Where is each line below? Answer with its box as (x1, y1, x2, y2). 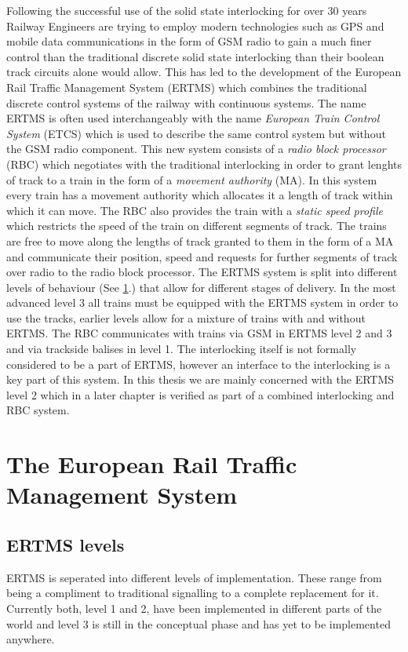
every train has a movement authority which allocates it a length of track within (6, 187, 393, 203)
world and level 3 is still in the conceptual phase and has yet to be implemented (6, 615, 391, 632)
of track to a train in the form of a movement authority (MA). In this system (6, 171, 377, 188)
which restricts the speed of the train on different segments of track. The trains (6, 217, 387, 234)
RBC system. (6, 402, 70, 418)
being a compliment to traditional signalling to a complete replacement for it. (6, 585, 379, 601)
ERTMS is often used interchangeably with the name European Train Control (6, 110, 380, 126)
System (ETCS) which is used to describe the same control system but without (6, 125, 386, 141)
